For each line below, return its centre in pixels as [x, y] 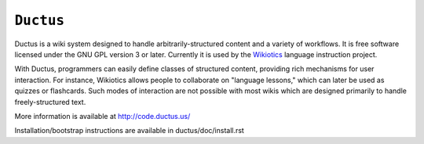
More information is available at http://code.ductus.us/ [102, 116]
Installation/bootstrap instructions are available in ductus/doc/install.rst [130, 131]
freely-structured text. [50, 102]
